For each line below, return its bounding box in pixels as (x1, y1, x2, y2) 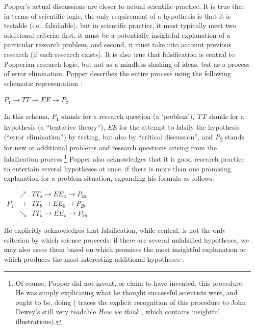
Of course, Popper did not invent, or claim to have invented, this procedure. (15, 277, 244, 288)
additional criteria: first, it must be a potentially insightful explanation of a (4, 29, 230, 40)
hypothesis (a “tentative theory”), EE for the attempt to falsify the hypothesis (4, 122, 240, 132)
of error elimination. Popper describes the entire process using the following (4, 68, 231, 79)
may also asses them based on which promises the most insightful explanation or (4, 244, 246, 254)
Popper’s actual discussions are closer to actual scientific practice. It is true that (4, 1, 245, 11)
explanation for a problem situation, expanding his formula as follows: (4, 173, 214, 183)
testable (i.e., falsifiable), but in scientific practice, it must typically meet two (4, 20, 236, 30)
